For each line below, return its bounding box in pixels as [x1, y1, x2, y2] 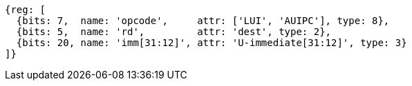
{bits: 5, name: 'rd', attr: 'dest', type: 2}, [16, 26, 332, 37]
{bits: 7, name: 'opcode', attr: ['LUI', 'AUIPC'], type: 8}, [16, 15, 390, 26]
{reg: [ [5, 4, 46, 15]
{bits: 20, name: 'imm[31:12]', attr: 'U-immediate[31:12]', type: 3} [16, 37, 407, 48]
